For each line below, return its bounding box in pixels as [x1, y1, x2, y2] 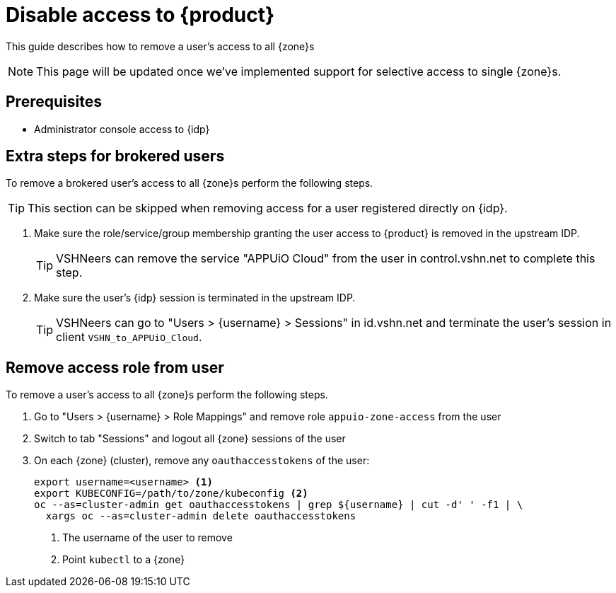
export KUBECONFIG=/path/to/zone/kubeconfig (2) [34, 488, 308, 500]
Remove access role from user [6, 358, 224, 376]
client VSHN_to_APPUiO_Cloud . [56, 330, 202, 345]
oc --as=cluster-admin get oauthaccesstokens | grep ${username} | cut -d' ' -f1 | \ [34, 499, 523, 511]
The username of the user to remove [62, 531, 233, 544]
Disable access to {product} [6, 3, 275, 27]
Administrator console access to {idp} [34, 122, 210, 135]
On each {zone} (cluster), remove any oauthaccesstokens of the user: [34, 454, 370, 467]
